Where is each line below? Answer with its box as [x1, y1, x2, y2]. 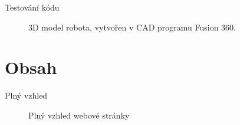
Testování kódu [5, 1, 60, 13]
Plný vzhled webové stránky [28, 109, 130, 121]
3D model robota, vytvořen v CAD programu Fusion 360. [28, 21, 236, 33]
